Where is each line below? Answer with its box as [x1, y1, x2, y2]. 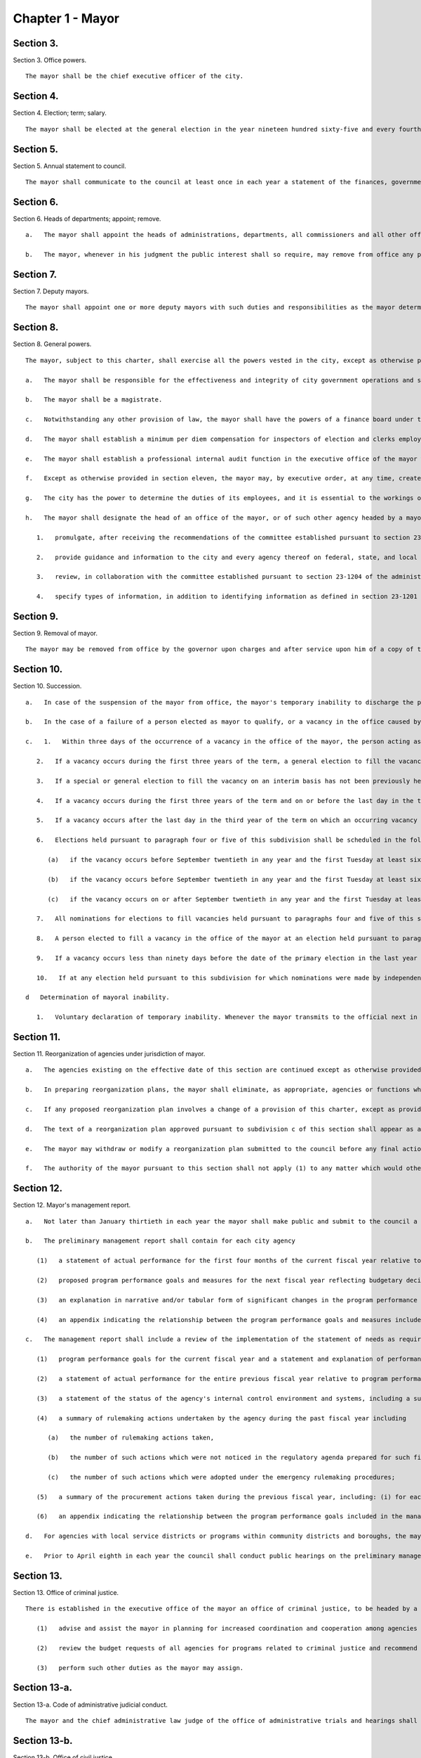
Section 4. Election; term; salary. [13, 109, 107, 117]
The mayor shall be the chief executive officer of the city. [25, 72, 244, 80]
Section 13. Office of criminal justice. [13, 1588, 119, 1596]
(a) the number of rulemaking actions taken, [47, 1434, 214, 1442]
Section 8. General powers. [13, 340, 92, 348]
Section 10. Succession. [13, 682, 82, 691]
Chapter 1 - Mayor [13, 11, 119, 26]
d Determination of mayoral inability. [25, 994, 170, 1001]
